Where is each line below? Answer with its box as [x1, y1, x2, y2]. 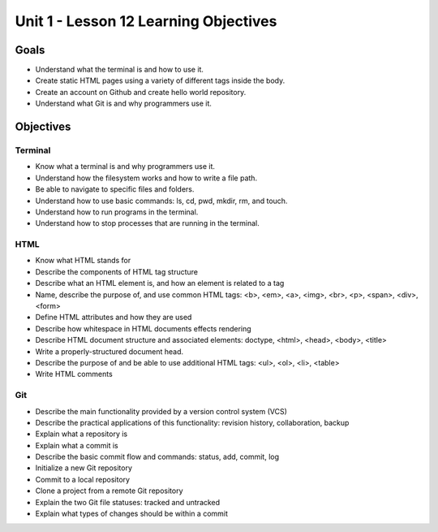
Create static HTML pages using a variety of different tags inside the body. [35, 76, 286, 85]
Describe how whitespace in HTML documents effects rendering [35, 323, 251, 333]
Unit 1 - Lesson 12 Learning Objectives [15, 12, 277, 30]
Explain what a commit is [35, 440, 119, 450]
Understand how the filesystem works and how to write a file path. [35, 173, 258, 183]
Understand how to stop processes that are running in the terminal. [35, 218, 260, 228]
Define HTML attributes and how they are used [35, 313, 192, 322]
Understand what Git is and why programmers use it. [35, 98, 213, 109]
